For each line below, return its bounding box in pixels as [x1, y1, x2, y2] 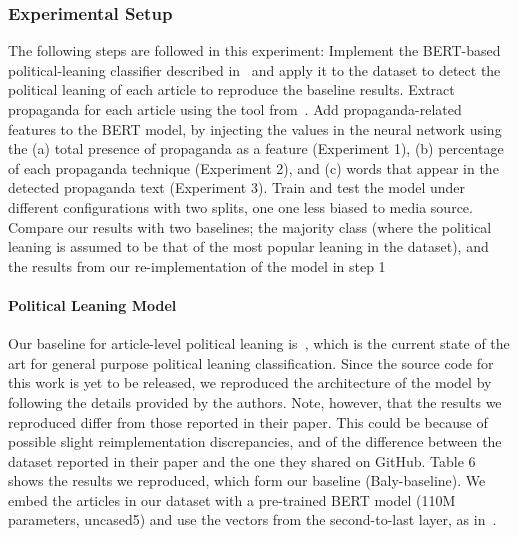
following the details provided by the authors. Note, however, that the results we [8, 391, 502, 412]
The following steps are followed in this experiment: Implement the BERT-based [8, 40, 501, 61]
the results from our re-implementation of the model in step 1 [8, 255, 386, 276]
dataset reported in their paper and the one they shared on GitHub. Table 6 [8, 450, 476, 471]
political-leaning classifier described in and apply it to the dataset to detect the [8, 59, 501, 80]
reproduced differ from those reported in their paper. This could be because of [8, 411, 488, 432]
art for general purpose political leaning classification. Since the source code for [8, 352, 494, 373]
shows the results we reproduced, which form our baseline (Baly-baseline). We [8, 470, 486, 491]
